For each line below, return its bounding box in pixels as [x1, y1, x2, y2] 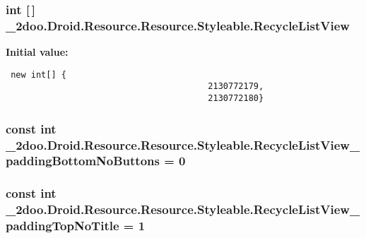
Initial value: [6, 44, 69, 59]
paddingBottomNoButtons [6, 152, 160, 169]
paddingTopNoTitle [6, 217, 119, 234]
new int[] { [11, 69, 66, 80]
